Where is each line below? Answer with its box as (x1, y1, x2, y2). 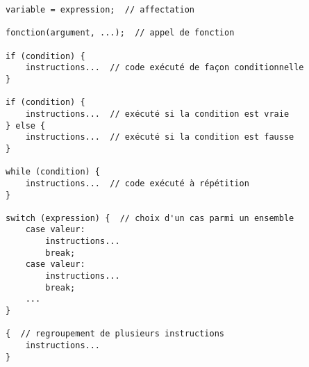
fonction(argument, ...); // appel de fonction (6, 28, 235, 38)
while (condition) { (6, 167, 101, 177)
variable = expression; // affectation (6, 5, 195, 15)
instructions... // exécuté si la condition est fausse (25, 132, 294, 142)
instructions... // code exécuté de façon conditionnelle (25, 63, 304, 73)
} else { (6, 120, 46, 131)
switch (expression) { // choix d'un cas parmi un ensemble (6, 213, 294, 223)
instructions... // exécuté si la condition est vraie (25, 108, 290, 119)
